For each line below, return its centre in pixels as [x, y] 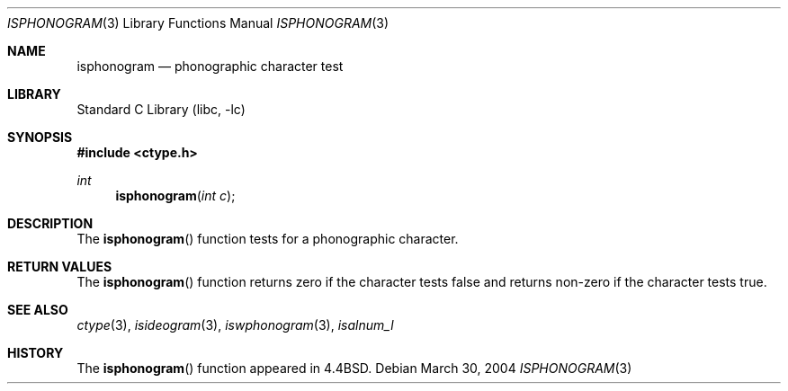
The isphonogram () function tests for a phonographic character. [268, 239]
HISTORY [36, 353]
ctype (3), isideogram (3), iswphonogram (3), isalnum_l [235, 325]
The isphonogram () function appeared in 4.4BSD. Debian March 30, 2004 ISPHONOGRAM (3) [354, 368]
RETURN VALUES [60, 267]
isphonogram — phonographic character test [210, 66]
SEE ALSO [38, 310]
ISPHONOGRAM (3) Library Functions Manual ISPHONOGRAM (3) [198, 23]
